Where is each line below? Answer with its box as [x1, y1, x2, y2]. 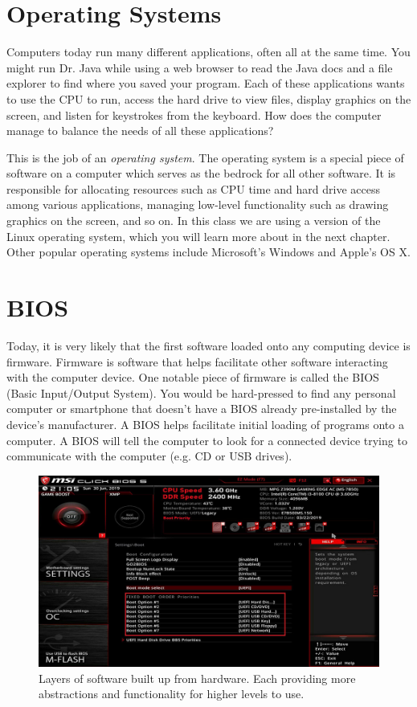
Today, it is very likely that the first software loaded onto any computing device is [6, 337, 411, 353]
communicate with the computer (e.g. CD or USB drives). [6, 447, 292, 464]
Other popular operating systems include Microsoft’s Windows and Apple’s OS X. [6, 243, 411, 260]
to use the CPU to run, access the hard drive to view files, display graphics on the [6, 90, 411, 107]
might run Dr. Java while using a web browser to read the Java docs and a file [6, 59, 393, 76]
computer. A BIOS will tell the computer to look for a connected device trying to [6, 431, 407, 448]
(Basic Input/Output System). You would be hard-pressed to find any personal [6, 384, 396, 401]
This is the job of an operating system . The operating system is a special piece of [6, 149, 404, 166]
